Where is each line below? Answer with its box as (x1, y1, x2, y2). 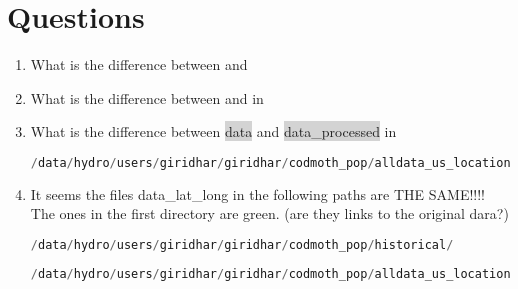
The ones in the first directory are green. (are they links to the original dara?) (30, 203, 509, 224)
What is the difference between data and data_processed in (30, 121, 397, 142)
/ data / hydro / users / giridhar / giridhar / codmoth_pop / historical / (30, 237, 454, 252)
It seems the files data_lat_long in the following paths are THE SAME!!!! (30, 183, 485, 204)
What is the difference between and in (30, 87, 264, 108)
